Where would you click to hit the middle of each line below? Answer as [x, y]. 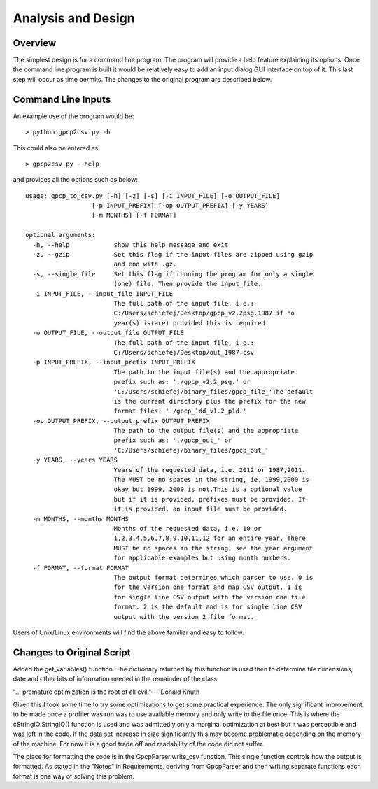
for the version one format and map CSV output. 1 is [208, 587]
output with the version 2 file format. [184, 617]
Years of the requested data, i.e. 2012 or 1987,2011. [210, 470]
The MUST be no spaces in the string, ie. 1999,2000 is [212, 480]
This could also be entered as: [57, 148]
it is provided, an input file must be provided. [201, 509]
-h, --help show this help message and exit [131, 244]
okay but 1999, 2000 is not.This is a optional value [208, 489]
